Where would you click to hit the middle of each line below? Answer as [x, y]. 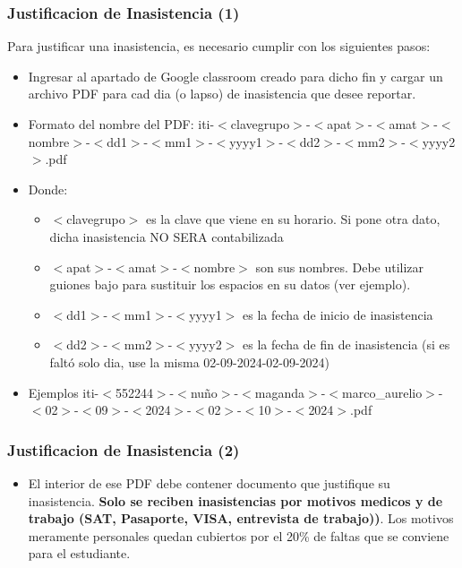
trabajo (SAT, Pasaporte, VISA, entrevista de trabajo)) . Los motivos [241, 518]
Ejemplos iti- [64, 392]
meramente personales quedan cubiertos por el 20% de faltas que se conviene [239, 535]
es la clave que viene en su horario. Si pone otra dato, [293, 219]
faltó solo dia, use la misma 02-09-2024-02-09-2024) [190, 361]
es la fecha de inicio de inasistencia [338, 314]
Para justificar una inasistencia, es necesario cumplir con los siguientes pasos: [219, 46]
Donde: [48, 189]
